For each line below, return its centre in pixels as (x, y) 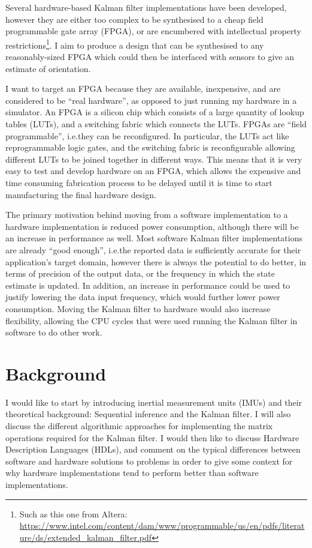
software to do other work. (54, 332)
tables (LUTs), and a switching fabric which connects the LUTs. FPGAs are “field (156, 124)
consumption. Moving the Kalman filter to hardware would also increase (138, 308)
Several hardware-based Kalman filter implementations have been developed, (146, 7)
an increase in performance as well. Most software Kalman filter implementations (154, 238)
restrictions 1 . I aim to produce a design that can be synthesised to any (135, 44)
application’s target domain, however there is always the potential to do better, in (156, 261)
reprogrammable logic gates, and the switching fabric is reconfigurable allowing (150, 147)
